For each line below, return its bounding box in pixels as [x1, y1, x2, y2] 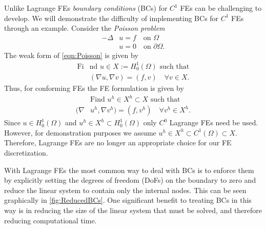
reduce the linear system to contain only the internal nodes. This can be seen [4, 184, 247, 195]
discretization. [4, 147, 48, 158]
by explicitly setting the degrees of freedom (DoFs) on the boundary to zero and [4, 175, 256, 185]
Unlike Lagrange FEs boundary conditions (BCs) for [4, 3, 168, 13]
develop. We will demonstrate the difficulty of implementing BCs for [4, 12, 219, 23]
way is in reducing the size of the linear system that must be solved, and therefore [4, 204, 262, 215]
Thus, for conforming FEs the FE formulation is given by [4, 83, 184, 93]
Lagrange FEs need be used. [169, 117, 258, 128]
